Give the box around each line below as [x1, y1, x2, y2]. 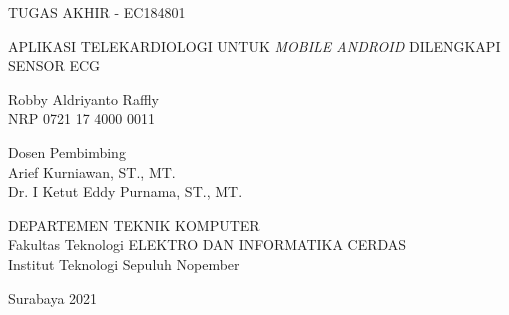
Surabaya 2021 [8, 287, 98, 308]
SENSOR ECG [8, 55, 101, 76]
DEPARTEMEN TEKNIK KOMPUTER [8, 214, 260, 235]
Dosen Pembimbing [8, 141, 126, 162]
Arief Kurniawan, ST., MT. [8, 161, 176, 182]
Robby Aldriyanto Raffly [8, 88, 159, 109]
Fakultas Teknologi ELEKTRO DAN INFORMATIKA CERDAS [8, 234, 407, 255]
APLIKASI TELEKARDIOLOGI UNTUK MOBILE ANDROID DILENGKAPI [8, 35, 501, 56]
